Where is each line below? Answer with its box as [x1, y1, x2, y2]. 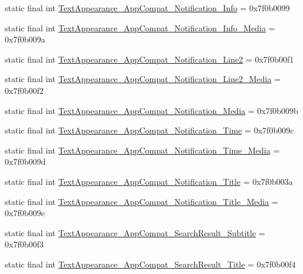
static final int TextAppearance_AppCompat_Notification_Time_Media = [5, 143, 280, 156]
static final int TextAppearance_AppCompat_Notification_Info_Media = [5, 21, 275, 34]
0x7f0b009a [5, 33, 45, 45]
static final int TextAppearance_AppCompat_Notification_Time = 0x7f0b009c [5, 124, 294, 136]
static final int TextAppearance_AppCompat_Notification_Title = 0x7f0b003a [5, 175, 293, 187]
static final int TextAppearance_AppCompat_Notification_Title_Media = [5, 195, 278, 207]
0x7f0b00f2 [5, 84, 44, 96]
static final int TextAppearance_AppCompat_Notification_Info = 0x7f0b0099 [5, 2, 290, 14]
